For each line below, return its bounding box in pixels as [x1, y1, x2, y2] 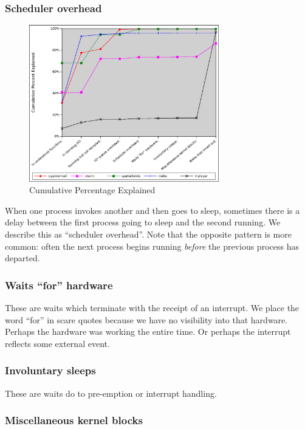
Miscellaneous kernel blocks [5, 413, 143, 428]
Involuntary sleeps [5, 363, 96, 378]
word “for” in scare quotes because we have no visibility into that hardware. [5, 313, 288, 326]
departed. [5, 252, 40, 264]
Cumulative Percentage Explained [29, 184, 156, 196]
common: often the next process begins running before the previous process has [5, 239, 299, 252]
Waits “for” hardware [5, 277, 113, 292]
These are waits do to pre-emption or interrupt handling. [5, 386, 217, 399]
